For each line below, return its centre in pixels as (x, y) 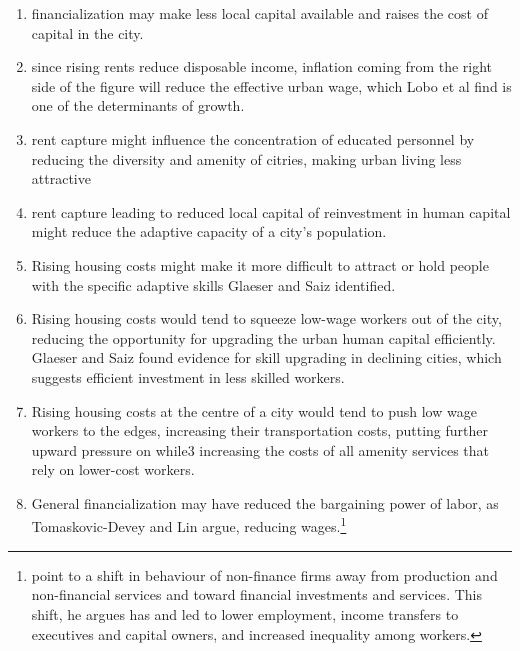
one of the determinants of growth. (138, 105)
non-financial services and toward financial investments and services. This (256, 594)
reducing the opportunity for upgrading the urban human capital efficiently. (263, 337)
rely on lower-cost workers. (113, 469)
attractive (61, 178)
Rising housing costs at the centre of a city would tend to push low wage (254, 410)
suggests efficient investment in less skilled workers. (188, 376)
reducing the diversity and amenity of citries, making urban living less (246, 158)
